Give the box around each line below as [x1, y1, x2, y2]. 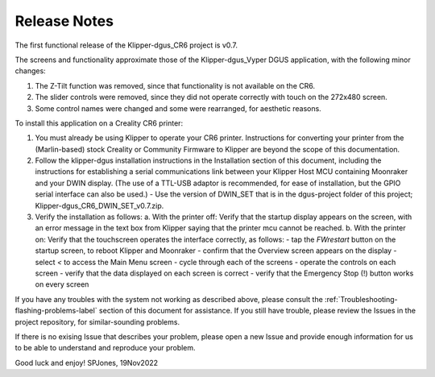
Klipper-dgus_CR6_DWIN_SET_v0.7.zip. [35, 201, 164, 210]
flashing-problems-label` [14, 306, 97, 316]
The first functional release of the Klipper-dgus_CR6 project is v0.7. [14, 40, 238, 50]
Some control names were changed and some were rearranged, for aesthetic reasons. [35, 103, 321, 113]
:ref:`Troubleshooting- [325, 294, 398, 304]
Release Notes [14, 12, 114, 30]
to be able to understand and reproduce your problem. [14, 343, 197, 353]
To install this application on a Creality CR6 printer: [14, 118, 184, 128]
